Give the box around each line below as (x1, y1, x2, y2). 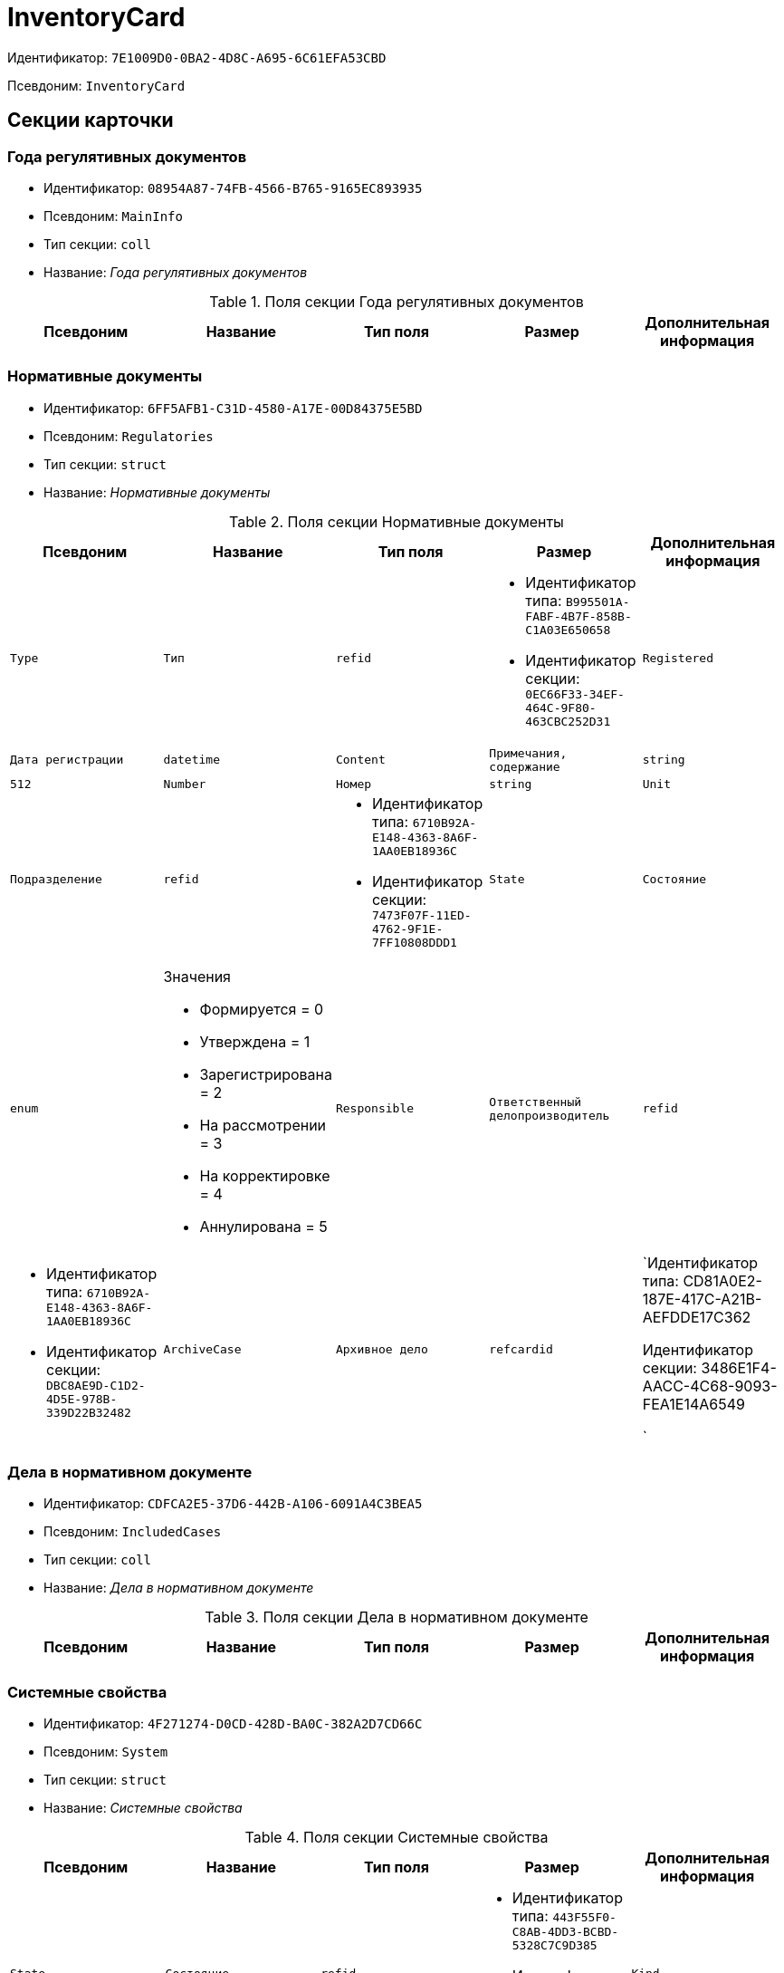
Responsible (335, 1102, 415, 1116)
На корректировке (199, 1166, 330, 1185)
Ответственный (489, 1094, 582, 1109)
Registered (642, 650, 713, 665)
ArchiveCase (163, 1343, 242, 1357)
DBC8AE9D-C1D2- (46, 1379, 146, 1393)
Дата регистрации (10, 753, 124, 767)
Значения (163, 967, 231, 986)
